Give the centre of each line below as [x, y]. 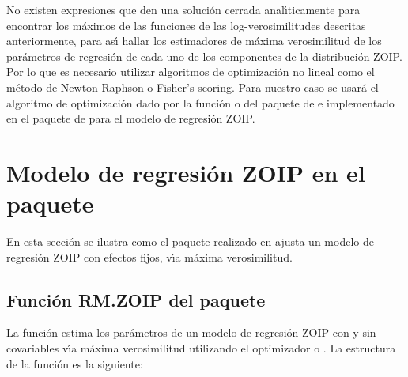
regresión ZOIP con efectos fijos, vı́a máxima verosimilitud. [149, 256]
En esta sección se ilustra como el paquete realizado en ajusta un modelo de [190, 241]
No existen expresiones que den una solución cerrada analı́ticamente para [183, 9]
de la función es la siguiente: [75, 363]
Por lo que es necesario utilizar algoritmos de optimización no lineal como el [191, 72]
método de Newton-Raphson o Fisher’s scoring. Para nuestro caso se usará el [193, 87]
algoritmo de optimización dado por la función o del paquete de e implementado [200, 102]
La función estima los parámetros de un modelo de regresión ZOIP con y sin [191, 332]
